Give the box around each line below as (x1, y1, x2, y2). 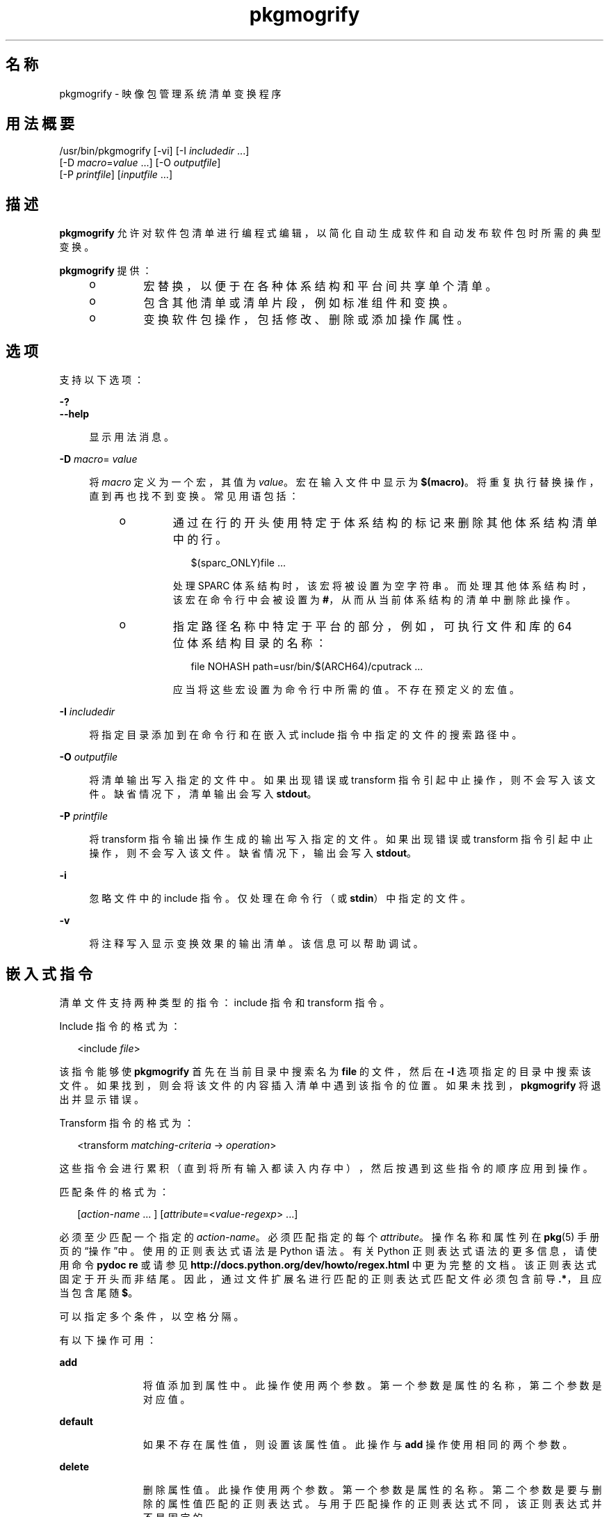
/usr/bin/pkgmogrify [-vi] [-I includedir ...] (59, 145, 250, 157)
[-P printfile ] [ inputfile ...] (59, 168, 173, 181)
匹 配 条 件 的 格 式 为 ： (59, 1185, 169, 1198)
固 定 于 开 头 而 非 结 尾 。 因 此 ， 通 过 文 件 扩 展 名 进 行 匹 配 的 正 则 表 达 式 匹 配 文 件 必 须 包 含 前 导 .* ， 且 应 (59, 1272, 602, 1285)
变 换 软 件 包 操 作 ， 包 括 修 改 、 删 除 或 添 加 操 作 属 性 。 (143, 312, 469, 327)
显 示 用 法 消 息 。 (89, 431, 174, 443)
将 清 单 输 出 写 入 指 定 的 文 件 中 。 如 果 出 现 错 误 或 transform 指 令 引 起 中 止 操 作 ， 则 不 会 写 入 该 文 (89, 774, 596, 786)
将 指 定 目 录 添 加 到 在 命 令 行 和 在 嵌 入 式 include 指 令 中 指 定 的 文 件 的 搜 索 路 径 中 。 (89, 729, 522, 741)
